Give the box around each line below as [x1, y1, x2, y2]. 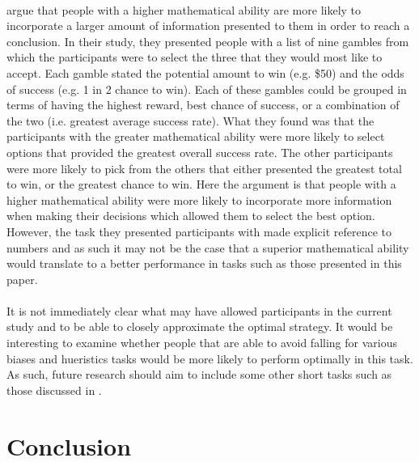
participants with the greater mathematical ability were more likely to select [6, 128, 385, 145]
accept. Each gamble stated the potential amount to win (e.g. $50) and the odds [6, 64, 404, 81]
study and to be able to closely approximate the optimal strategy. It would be [6, 318, 393, 335]
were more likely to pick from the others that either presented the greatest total [6, 159, 402, 176]
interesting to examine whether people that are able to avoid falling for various [6, 334, 397, 351]
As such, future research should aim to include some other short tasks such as [6, 366, 392, 383]
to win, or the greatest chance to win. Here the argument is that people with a [6, 176, 396, 193]
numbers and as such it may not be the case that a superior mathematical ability [6, 239, 409, 256]
